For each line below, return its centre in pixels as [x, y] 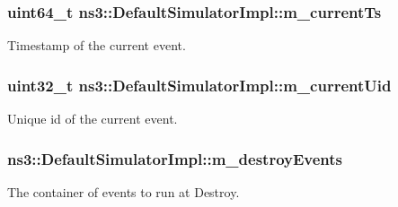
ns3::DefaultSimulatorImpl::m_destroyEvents [175, 158]
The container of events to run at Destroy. [124, 191]
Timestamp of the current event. [97, 45]
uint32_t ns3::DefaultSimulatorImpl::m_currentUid [199, 85]
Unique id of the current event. [93, 119]
